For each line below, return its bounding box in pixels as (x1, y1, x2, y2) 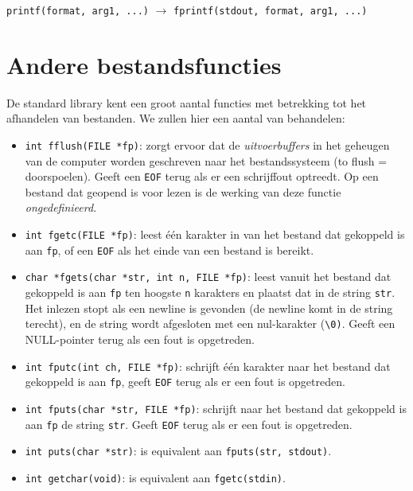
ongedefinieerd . (25, 199, 97, 216)
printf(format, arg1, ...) (6, 6, 149, 17)
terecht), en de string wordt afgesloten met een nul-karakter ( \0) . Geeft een (25, 315, 395, 332)
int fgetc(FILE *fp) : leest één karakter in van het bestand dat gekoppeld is (25, 226, 405, 243)
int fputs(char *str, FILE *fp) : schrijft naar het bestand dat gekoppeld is (25, 399, 407, 416)
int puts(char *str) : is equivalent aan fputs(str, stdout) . (25, 442, 332, 459)
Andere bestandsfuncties (6, 48, 282, 80)
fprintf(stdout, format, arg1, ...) (173, 6, 368, 17)
